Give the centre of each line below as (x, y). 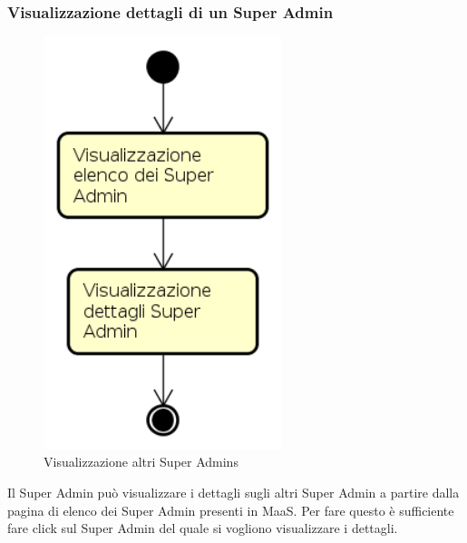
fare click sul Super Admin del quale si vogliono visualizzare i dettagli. (203, 528)
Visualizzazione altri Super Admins (141, 462)
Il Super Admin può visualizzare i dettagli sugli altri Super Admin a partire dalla (233, 492)
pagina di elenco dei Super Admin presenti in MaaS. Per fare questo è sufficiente (231, 510)
